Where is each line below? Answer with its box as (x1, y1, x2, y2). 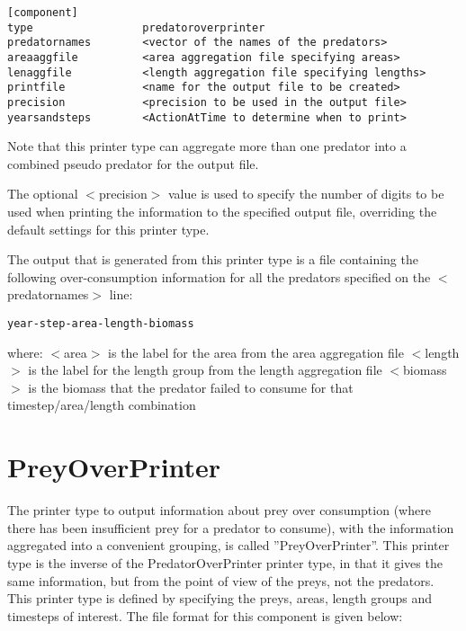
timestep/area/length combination (7, 395, 196, 414)
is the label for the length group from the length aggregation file (28, 360, 382, 379)
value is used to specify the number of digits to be (168, 184, 444, 203)
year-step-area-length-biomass (7, 317, 194, 330)
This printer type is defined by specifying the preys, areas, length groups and (7, 589, 433, 608)
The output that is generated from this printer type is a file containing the (7, 250, 418, 269)
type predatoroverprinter (7, 21, 265, 34)
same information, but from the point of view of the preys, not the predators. (7, 571, 435, 590)
